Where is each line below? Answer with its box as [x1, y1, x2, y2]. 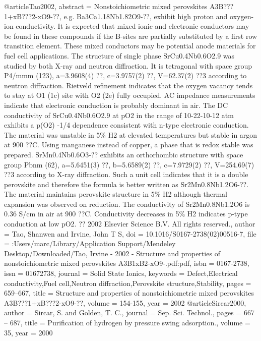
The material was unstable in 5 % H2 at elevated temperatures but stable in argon [4, 129, 257, 140]
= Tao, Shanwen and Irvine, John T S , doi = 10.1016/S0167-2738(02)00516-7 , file [4, 228, 256, 239]
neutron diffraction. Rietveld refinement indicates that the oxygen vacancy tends [4, 80, 253, 90]
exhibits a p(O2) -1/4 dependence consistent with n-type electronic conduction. [4, 120, 249, 130]
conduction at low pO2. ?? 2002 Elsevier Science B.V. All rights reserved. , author [4, 218, 255, 229]
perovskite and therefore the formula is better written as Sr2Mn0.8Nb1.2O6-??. [4, 179, 249, 189]
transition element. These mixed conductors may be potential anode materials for [4, 40, 256, 51]
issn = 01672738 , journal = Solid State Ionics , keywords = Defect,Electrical [4, 268, 238, 278]
